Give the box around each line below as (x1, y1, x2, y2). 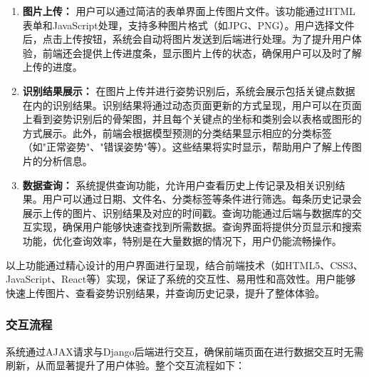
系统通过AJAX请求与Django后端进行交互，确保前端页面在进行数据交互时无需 (6, 343, 364, 358)
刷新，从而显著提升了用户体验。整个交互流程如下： (6, 358, 245, 373)
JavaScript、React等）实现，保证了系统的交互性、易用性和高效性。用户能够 (6, 271, 356, 286)
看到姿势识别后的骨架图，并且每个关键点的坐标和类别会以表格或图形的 (32, 111, 362, 126)
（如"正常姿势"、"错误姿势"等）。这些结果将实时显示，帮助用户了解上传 (22, 139, 352, 154)
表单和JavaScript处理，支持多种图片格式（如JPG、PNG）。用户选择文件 (22, 17, 355, 32)
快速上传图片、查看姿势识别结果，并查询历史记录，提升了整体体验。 (6, 285, 325, 300)
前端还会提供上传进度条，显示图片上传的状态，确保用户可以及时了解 (42, 45, 362, 60)
